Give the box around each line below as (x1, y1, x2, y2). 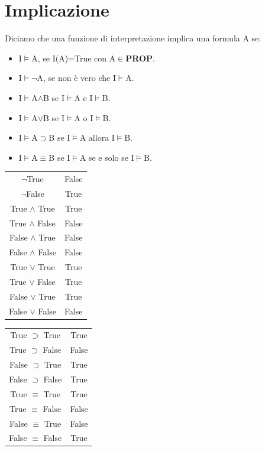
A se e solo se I (79, 151, 134, 163)
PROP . (125, 51, 155, 64)
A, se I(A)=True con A (31, 51, 116, 64)
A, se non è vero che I (37, 72, 116, 84)
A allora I (79, 131, 115, 144)
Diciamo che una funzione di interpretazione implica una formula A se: (5, 32, 261, 44)
